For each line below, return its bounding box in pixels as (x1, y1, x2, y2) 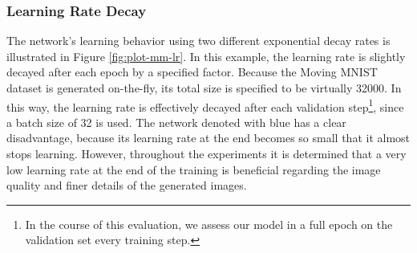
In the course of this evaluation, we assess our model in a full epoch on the (25, 215, 393, 232)
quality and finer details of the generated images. (6, 177, 247, 194)
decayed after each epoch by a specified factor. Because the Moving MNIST (6, 63, 378, 80)
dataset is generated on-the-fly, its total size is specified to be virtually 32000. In (6, 80, 402, 96)
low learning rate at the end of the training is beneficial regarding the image (6, 161, 381, 178)
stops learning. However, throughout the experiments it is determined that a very (6, 145, 407, 162)
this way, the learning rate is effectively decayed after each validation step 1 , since (6, 96, 404, 115)
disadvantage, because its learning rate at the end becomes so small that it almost (6, 129, 411, 146)
